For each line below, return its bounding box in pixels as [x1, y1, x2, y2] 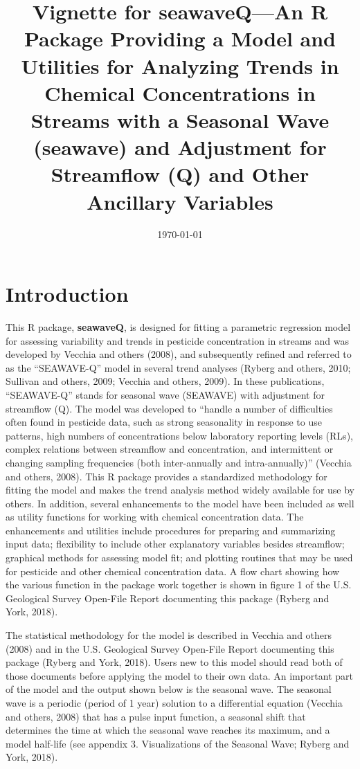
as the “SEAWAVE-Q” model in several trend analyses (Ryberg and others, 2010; [6, 360, 351, 374]
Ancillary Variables [87, 187, 273, 215]
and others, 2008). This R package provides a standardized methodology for [6, 469, 327, 483]
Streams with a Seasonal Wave [30, 105, 330, 134]
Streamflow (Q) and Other [51, 160, 309, 188]
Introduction [6, 280, 129, 308]
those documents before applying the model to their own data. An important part [6, 668, 354, 682]
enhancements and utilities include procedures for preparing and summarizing [6, 523, 336, 537]
